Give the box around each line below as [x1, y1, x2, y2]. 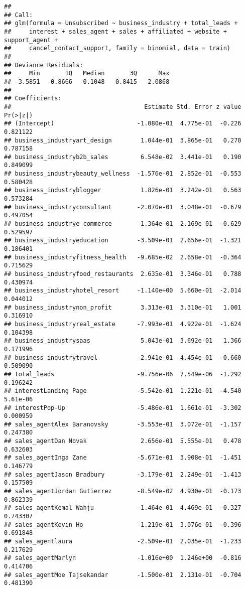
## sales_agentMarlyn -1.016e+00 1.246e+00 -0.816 [4, 554, 241, 562]
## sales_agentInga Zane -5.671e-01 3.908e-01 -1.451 [4, 454, 241, 462]
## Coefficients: [4, 95, 62, 102]
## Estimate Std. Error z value [4, 103, 241, 110]
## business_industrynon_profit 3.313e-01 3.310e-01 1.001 [4, 304, 241, 311]
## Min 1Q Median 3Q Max [4, 70, 170, 77]
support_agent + [4, 36, 58, 44]
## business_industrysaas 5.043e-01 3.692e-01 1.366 [4, 337, 241, 345]
